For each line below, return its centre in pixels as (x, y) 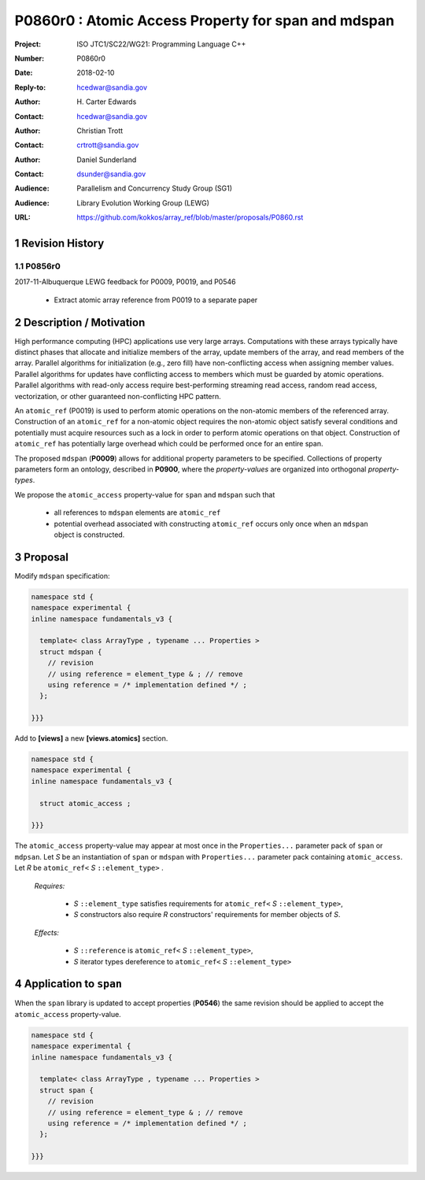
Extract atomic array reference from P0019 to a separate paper (156, 300)
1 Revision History (59, 244)
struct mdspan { (71, 652)
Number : (30, 58)
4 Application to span (68, 984)
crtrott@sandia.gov (108, 145)
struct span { (67, 1090)
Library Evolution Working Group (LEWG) (143, 203)
